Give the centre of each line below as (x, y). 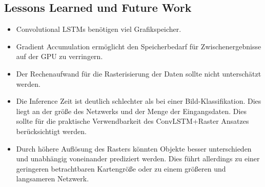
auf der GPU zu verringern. (59, 56)
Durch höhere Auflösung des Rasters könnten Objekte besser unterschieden (134, 148)
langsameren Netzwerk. (53, 179)
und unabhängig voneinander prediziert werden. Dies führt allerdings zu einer (138, 158)
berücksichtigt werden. (51, 131)
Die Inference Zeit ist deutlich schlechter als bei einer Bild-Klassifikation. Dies (139, 101)
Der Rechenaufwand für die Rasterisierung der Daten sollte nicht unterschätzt (139, 73)
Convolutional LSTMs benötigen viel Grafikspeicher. (99, 29)
